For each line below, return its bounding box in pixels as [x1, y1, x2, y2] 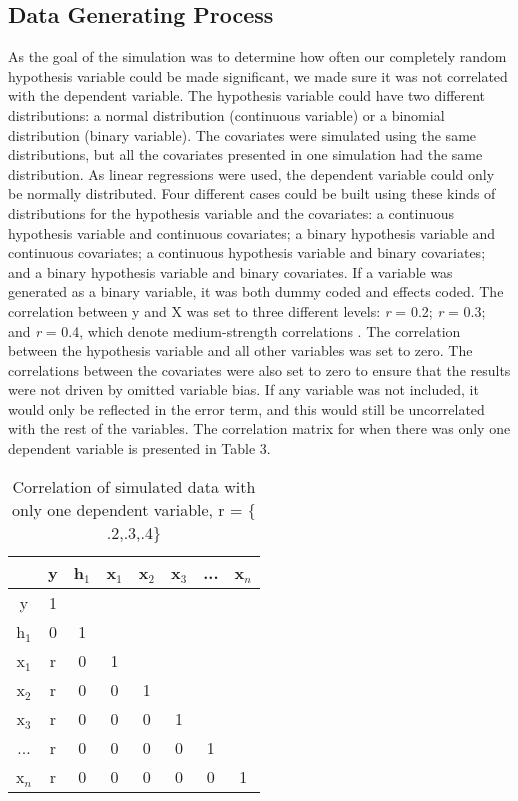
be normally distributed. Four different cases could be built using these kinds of [8, 183, 496, 204]
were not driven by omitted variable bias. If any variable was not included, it [8, 379, 479, 400]
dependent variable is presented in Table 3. [8, 438, 271, 459]
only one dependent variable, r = [12, 497, 243, 521]
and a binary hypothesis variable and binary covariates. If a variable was [8, 261, 453, 282]
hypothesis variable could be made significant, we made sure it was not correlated [8, 65, 508, 86]
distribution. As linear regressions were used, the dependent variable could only [8, 163, 495, 184]
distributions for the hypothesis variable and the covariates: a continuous [8, 202, 454, 223]
